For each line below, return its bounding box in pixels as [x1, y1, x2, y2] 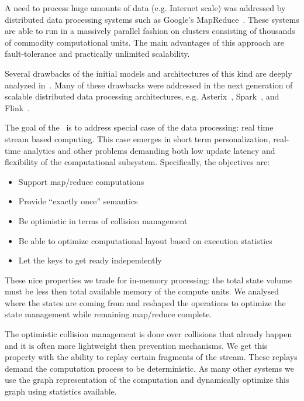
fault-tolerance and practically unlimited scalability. [5, 47, 190, 60]
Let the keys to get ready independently [18, 254, 162, 266]
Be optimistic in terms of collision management [18, 214, 188, 227]
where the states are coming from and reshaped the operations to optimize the [5, 296, 286, 309]
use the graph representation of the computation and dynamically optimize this [5, 373, 289, 386]
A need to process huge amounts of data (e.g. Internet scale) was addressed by [5, 2, 286, 13]
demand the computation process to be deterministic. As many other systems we [5, 362, 294, 374]
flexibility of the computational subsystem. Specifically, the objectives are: [5, 156, 270, 168]
